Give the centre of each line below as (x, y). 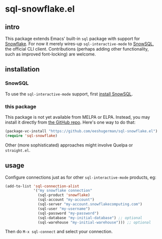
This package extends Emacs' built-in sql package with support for (72, 38)
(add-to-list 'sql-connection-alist (42, 186)
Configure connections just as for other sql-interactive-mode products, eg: (81, 177)
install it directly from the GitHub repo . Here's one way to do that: (70, 122)
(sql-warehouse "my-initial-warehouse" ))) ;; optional (94, 222)
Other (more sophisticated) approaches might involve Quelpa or (69, 145)
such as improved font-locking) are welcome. (51, 54)
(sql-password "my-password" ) (68, 213)
